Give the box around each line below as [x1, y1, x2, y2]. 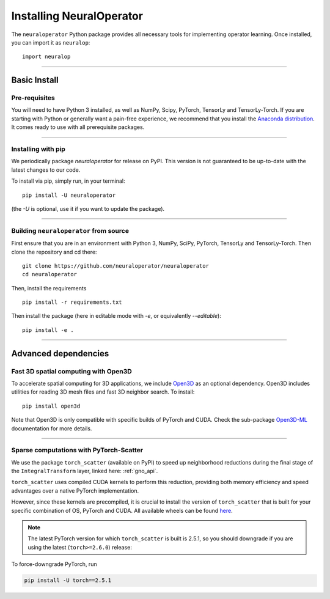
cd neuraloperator [22, 271, 78, 278]
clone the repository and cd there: [11, 248, 97, 255]
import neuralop [22, 53, 71, 61]
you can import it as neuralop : [11, 39, 90, 46]
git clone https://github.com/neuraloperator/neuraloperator [22, 262, 209, 269]
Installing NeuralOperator [11, 9, 144, 23]
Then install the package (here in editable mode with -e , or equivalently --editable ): [11, 312, 221, 320]
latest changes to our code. [11, 166, 81, 174]
